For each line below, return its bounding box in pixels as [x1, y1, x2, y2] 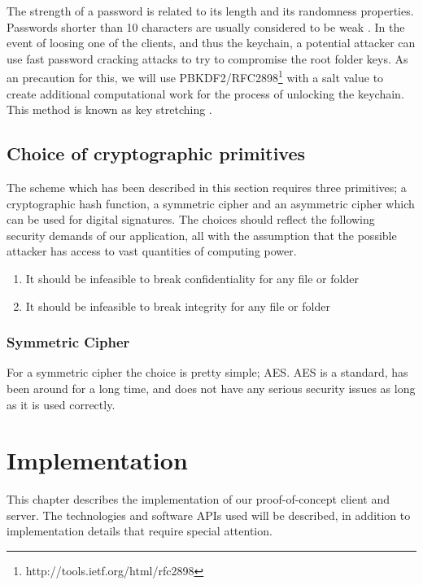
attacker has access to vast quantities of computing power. [7, 242, 297, 260]
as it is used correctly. [7, 395, 116, 413]
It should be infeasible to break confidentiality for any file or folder [25, 269, 359, 286]
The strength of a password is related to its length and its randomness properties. [7, 2, 414, 19]
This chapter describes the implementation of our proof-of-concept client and [7, 491, 390, 508]
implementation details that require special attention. [7, 522, 273, 539]
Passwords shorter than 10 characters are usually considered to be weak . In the [7, 18, 405, 35]
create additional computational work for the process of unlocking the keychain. [7, 85, 404, 102]
